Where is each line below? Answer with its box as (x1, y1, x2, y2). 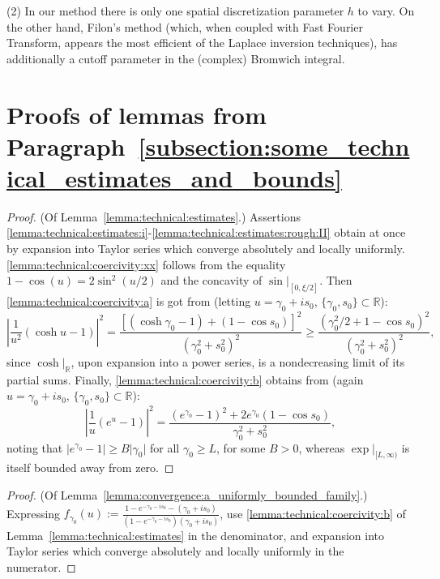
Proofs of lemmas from (6, 97, 267, 131)
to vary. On (357, 2, 415, 19)
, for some (216, 439, 266, 456)
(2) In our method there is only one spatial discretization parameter (6, 2, 344, 19)
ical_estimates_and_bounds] (6, 161, 342, 194)
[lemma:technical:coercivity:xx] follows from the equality (6, 255, 286, 272)
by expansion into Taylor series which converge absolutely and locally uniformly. (6, 240, 405, 257)
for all (150, 439, 180, 456)
